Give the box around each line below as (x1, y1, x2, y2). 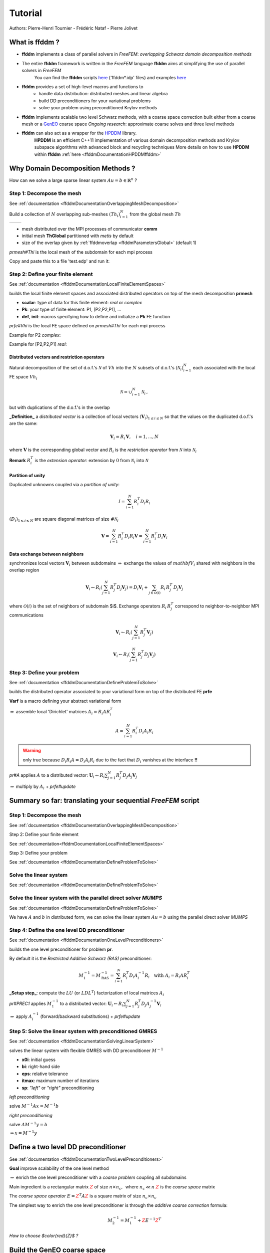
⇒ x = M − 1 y (10, 1129, 37, 1136)
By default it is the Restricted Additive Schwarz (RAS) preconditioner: (9, 955, 152, 961)
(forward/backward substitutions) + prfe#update (40, 1013, 140, 1019)
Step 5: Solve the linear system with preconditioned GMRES (9, 1027, 157, 1034)
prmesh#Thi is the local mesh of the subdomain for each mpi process (9, 249, 152, 255)
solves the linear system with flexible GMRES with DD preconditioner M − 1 (9, 1047, 163, 1054)
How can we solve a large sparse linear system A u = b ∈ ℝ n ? (9, 177, 137, 183)
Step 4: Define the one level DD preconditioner (9, 926, 124, 933)
